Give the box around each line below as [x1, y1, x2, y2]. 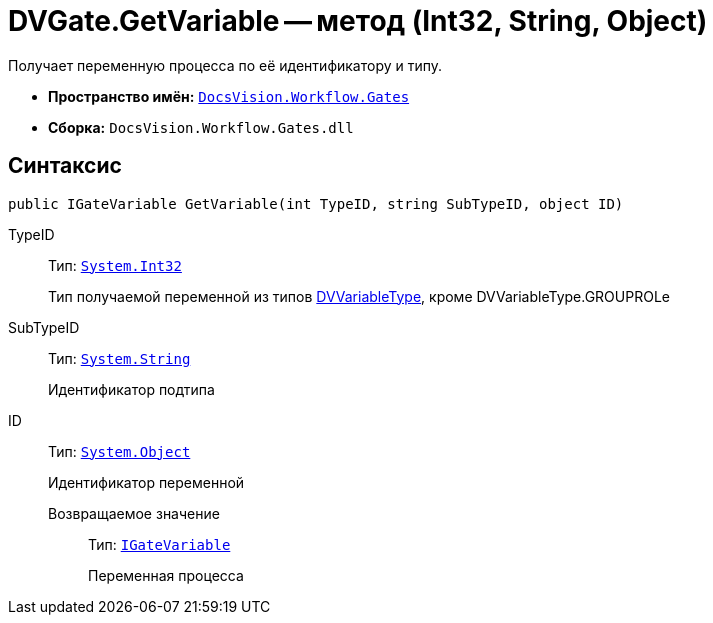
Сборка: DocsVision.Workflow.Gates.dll [48, 118, 354, 136]
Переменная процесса [88, 566, 244, 584]
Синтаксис [8, 153, 122, 179]
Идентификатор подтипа [48, 380, 215, 398]
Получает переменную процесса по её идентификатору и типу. [8, 56, 443, 74]
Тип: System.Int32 [48, 256, 182, 274]
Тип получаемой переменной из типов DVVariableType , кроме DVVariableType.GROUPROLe [48, 287, 670, 305]
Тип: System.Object [48, 442, 191, 460]
